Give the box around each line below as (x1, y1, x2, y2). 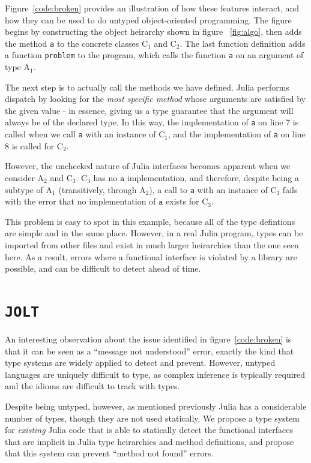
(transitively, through (58, 183, 137, 196)
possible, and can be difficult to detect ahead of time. (5, 262, 201, 275)
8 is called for (5, 139, 55, 152)
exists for (166, 195, 199, 208)
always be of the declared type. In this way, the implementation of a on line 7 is (5, 116, 299, 128)
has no (93, 171, 118, 184)
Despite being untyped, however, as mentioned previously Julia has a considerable (5, 400, 307, 412)
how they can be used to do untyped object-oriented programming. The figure (5, 13, 292, 26)
